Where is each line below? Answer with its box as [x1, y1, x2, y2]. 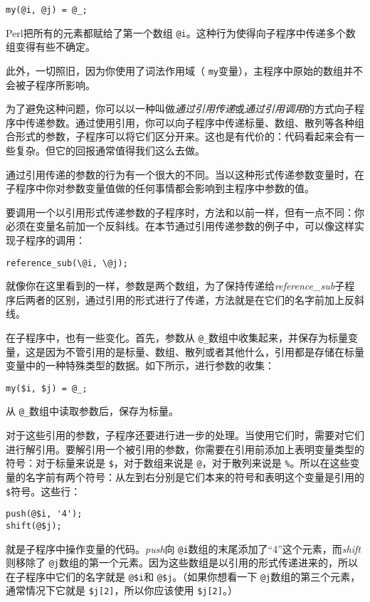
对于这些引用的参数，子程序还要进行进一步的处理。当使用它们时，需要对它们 [6, 428, 364, 443]
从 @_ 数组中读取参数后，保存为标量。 [6, 403, 179, 418]
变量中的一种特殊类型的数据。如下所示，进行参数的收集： [6, 358, 275, 373]
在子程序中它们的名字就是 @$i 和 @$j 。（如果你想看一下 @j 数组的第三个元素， [6, 569, 361, 583]
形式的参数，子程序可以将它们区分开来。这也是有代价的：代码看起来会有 [15, 129, 354, 144]
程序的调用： [25, 232, 85, 247]
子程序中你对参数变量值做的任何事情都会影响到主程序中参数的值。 [6, 181, 314, 196]
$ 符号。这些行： [6, 483, 81, 498]
